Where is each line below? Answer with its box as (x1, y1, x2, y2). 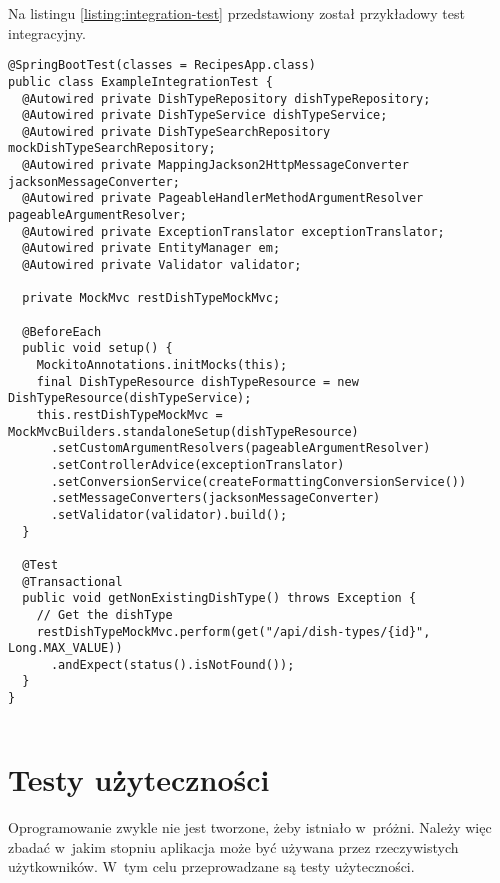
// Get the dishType (36, 607, 173, 622)
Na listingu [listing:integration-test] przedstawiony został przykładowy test (8, 3, 465, 23)
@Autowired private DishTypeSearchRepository (22, 124, 331, 139)
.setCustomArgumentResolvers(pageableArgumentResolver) (50, 441, 431, 456)
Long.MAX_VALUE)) (8, 641, 123, 656)
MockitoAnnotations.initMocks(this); (36, 358, 288, 372)
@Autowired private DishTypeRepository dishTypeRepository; (22, 91, 431, 106)
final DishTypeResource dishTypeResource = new (36, 374, 359, 389)
